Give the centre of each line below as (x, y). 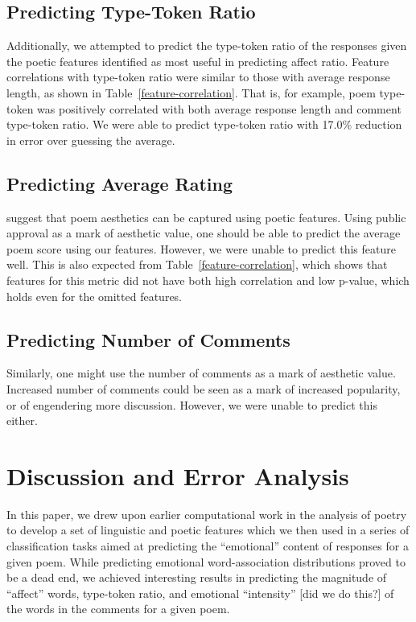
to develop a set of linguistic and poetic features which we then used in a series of (208, 530)
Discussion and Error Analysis (178, 475)
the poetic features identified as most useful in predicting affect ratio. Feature (198, 61)
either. (22, 420)
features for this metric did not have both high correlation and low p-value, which (208, 280)
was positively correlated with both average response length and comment (219, 108)
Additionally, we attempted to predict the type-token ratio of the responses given (207, 45)
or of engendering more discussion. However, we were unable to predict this (192, 404)
